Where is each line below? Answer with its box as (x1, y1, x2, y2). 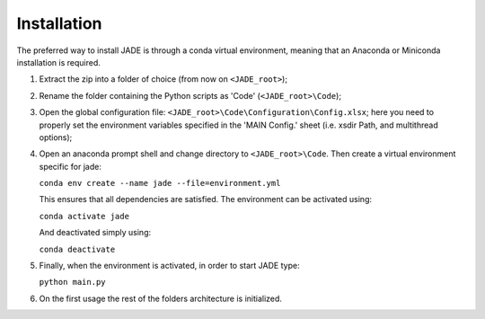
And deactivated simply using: (39, 227, 152, 238)
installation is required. (16, 57, 101, 67)
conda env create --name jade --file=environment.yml (39, 178, 281, 189)
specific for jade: (39, 161, 102, 172)
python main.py (39, 277, 107, 288)
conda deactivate (39, 244, 116, 254)
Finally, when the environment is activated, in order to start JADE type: (39, 261, 300, 271)
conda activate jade (39, 211, 130, 221)
